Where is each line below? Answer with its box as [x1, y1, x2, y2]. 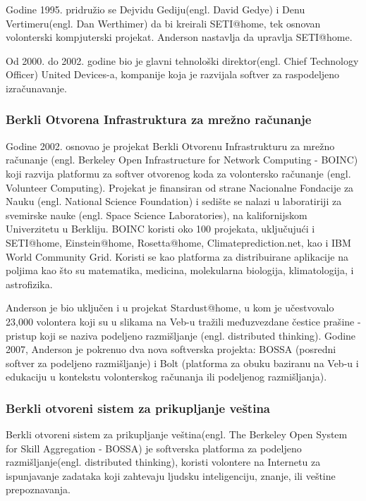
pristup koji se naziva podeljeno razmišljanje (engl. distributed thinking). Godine [6, 328, 356, 342]
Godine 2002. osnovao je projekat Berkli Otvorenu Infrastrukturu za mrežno [6, 138, 335, 153]
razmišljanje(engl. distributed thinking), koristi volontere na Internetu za [6, 454, 321, 469]
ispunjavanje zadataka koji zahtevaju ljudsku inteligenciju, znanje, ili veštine [6, 468, 336, 483]
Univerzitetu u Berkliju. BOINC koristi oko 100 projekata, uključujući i [6, 221, 315, 236]
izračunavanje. [6, 80, 67, 95]
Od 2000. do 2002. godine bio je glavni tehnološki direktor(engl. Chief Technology [6, 53, 359, 68]
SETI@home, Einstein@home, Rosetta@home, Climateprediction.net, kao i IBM [6, 235, 351, 249]
